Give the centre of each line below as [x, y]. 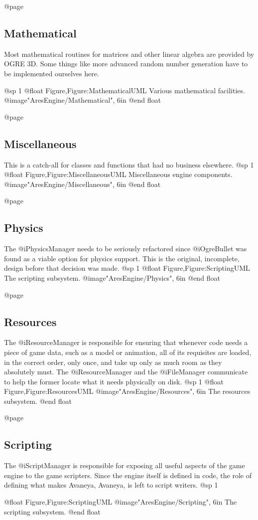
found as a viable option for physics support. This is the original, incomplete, [122, 258]
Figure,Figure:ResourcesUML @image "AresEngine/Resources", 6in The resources [127, 391]
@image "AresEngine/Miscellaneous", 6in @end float [82, 184]
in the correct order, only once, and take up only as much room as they [113, 362]
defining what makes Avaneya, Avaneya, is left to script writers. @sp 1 [111, 485]
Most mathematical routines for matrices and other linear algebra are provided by [129, 54]
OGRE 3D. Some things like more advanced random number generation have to [126, 64]
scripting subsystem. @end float [52, 511]
